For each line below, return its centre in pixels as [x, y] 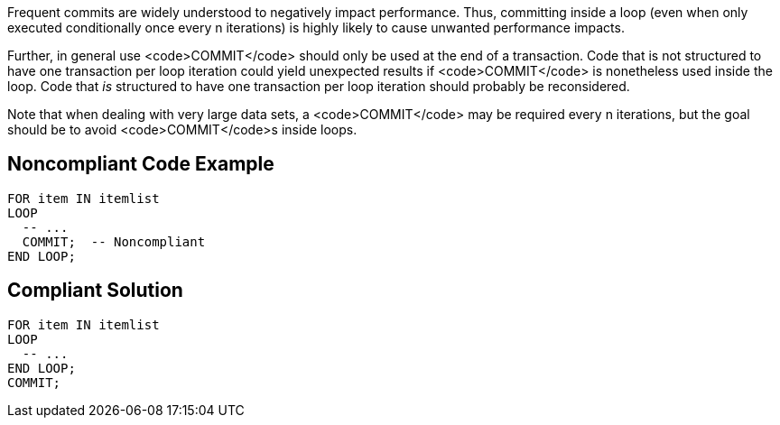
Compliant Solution [95, 291]
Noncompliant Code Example [141, 164]
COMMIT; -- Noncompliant [114, 241]
